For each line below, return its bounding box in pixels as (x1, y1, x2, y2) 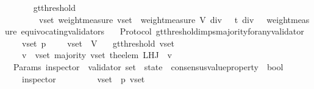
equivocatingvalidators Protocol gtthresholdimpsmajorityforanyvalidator (21, 25, 304, 38)
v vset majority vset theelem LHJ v (21, 48, 172, 61)
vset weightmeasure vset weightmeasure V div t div (38, 13, 254, 25)
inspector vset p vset (21, 72, 145, 85)
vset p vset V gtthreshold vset (21, 36, 175, 49)
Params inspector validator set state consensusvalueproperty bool (13, 60, 284, 73)
